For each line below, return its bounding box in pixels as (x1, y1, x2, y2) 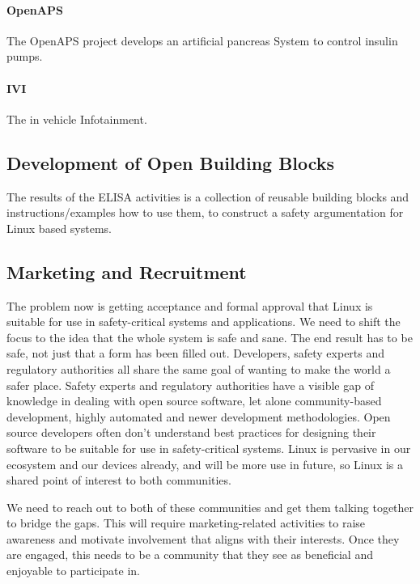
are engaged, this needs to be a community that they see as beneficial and (6, 546, 373, 563)
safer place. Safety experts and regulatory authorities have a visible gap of (6, 376, 374, 393)
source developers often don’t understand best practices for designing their (6, 424, 376, 441)
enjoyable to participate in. (6, 562, 140, 579)
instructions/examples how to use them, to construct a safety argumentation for (6, 204, 404, 221)
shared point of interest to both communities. (6, 472, 231, 489)
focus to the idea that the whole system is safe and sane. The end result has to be (6, 328, 413, 345)
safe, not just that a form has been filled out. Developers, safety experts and (6, 345, 385, 362)
